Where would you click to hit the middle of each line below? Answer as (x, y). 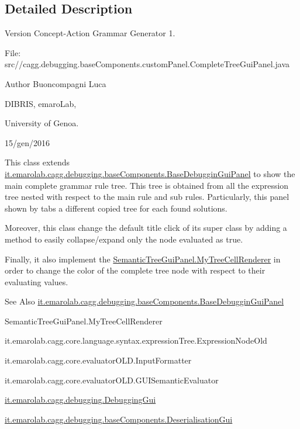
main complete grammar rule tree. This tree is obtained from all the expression (147, 185)
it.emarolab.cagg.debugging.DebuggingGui (80, 399)
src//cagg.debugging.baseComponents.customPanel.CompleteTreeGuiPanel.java (147, 64)
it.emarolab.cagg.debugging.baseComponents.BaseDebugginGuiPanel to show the (150, 173)
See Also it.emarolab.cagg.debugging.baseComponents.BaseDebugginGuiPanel (144, 301)
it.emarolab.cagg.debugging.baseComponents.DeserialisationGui (119, 419)
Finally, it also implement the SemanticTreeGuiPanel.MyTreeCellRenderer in (143, 259)
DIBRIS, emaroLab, (41, 103)
